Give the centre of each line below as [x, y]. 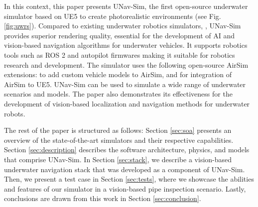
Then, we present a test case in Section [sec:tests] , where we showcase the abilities [129, 179]
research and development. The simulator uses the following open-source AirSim [126, 64]
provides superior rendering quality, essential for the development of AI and [119, 35]
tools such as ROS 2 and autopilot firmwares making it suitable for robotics [120, 54]
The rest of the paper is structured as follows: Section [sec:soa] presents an [118, 130]
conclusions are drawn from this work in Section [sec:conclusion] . [103, 198]
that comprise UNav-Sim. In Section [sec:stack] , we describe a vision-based [118, 159]
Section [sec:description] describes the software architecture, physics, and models [127, 150]
